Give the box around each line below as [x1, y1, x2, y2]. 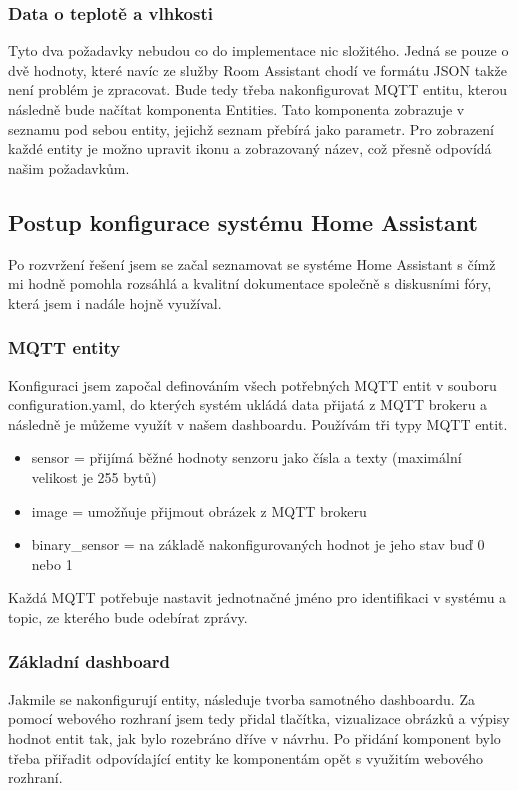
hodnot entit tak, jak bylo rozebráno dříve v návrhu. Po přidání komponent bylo [8, 727, 501, 748]
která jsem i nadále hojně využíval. [8, 292, 222, 313]
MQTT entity [8, 335, 121, 360]
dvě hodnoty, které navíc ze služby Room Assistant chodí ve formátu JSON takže [8, 59, 507, 80]
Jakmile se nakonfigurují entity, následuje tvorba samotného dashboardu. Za [8, 688, 475, 709]
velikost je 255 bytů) [31, 466, 157, 487]
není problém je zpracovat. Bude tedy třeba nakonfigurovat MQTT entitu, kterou [8, 79, 507, 100]
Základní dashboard [8, 649, 171, 674]
